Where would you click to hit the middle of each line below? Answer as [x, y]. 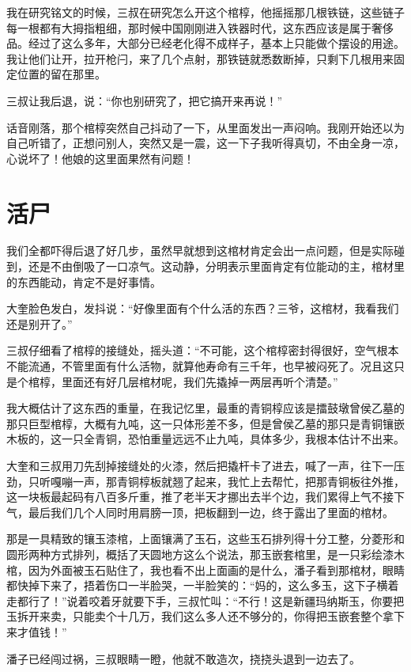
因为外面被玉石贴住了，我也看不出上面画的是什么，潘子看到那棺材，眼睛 [216, 569]
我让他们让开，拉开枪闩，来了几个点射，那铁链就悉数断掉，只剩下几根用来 [200, 58]
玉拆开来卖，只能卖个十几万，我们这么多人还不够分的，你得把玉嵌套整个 [194, 616]
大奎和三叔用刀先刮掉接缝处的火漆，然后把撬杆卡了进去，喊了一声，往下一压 [205, 465]
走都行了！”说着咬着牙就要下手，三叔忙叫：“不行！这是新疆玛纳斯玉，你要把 [205, 600]
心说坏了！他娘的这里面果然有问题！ [100, 158]
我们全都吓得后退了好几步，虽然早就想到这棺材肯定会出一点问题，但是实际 [200, 251]
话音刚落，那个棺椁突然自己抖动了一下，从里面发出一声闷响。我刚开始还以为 [205, 127]
